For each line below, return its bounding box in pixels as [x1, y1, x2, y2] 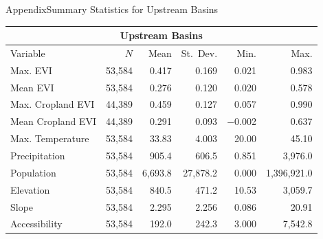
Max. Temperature [10, 131, 89, 146]
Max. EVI [10, 62, 52, 77]
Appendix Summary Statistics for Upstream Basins [5, 2, 219, 16]
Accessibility [10, 216, 63, 231]
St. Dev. [181, 45, 218, 60]
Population [10, 165, 56, 179]
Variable [10, 45, 45, 60]
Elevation [10, 182, 50, 196]
